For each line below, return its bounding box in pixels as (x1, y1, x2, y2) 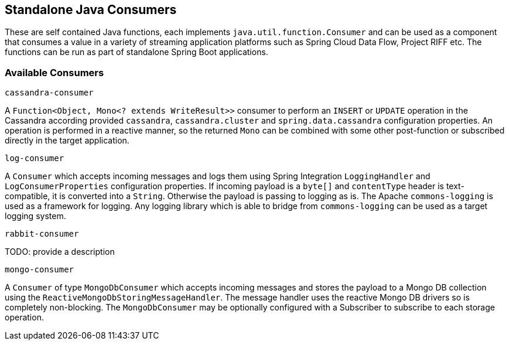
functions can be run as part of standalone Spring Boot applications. (5, 47, 268, 57)
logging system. (5, 211, 66, 221)
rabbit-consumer (5, 229, 79, 239)
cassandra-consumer (5, 88, 94, 98)
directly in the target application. (5, 135, 129, 146)
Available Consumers (5, 66, 104, 78)
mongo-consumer (5, 265, 74, 275)
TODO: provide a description (5, 247, 115, 257)
